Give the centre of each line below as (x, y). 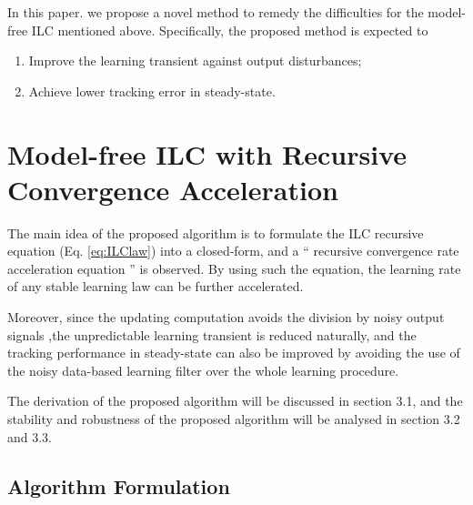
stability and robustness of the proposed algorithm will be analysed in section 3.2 (234, 419)
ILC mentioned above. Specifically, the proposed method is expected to (230, 30)
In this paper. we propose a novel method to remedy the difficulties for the (216, 12)
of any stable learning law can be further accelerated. (156, 286)
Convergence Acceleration (173, 189)
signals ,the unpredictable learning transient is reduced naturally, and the (212, 334)
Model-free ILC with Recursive (207, 153)
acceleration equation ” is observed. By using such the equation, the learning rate (234, 268)
